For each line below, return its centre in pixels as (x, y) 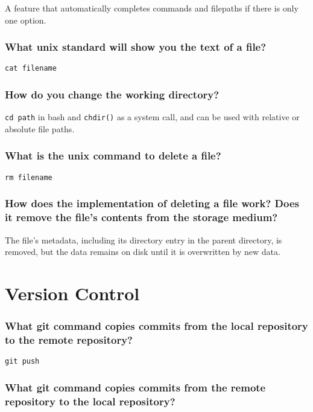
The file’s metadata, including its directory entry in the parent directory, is (144, 240)
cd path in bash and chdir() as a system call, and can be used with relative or (152, 117)
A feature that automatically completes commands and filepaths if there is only (152, 8)
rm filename (29, 177)
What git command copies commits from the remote (135, 387)
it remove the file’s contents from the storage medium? (141, 217)
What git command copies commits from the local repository (156, 326)
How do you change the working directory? (112, 94)
